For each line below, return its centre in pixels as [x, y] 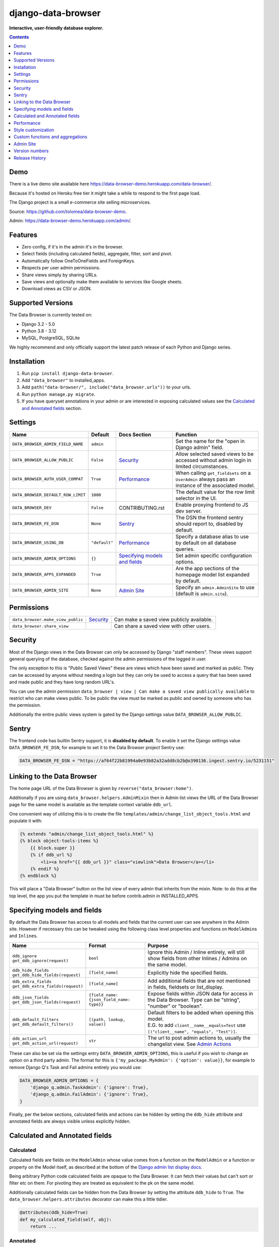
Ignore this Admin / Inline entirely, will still [196, 952]
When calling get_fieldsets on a [213, 473]
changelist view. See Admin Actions [190, 1044]
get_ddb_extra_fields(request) [48, 986]
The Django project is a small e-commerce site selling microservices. [80, 203]
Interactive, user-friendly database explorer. [56, 28]
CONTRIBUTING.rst [142, 508]
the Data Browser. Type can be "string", [194, 1000]
